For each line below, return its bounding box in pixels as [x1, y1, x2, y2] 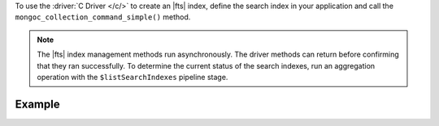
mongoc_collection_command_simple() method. [15, 12, 191, 22]
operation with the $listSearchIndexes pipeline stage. [37, 72, 228, 82]
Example [15, 97, 60, 111]
